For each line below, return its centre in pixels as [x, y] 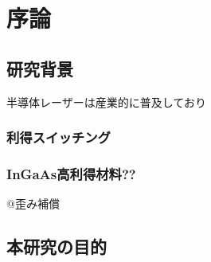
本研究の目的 [57, 246]
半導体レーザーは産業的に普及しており [106, 102]
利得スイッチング [59, 137]
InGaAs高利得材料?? [71, 173]
